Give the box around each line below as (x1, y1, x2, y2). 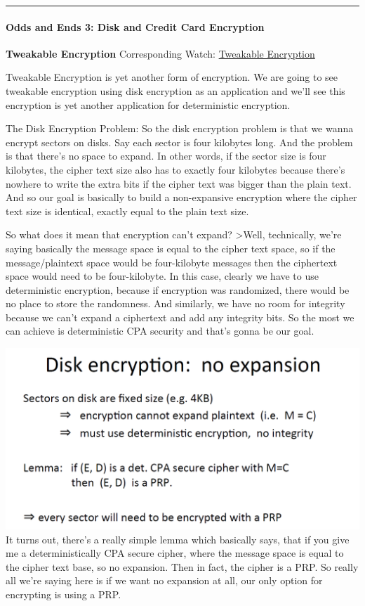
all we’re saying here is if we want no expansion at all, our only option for (6, 573, 323, 588)
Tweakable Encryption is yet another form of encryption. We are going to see (6, 70, 338, 84)
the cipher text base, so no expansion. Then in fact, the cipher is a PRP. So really (6, 559, 359, 574)
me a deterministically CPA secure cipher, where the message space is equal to (6, 546, 344, 560)
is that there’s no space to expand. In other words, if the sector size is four (6, 148, 326, 163)
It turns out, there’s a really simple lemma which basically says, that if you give (6, 531, 350, 546)
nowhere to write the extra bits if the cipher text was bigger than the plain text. (6, 176, 352, 191)
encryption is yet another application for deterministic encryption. (6, 97, 291, 112)
